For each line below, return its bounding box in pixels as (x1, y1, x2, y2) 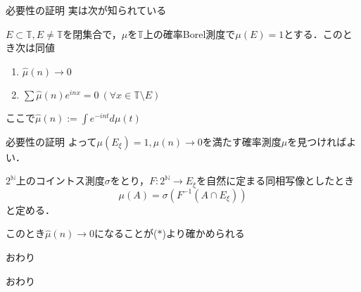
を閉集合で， (63, 26, 122, 41)
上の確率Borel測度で (143, 26, 236, 41)
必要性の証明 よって (6, 134, 97, 148)
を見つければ (287, 134, 347, 148)
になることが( (94, 226, 158, 241)
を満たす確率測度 (202, 134, 281, 148)
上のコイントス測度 (15, 173, 105, 188)
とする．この (284, 26, 343, 41)
